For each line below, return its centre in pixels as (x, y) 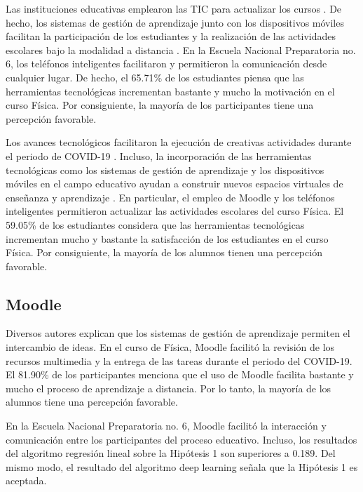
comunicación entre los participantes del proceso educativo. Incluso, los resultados (181, 439)
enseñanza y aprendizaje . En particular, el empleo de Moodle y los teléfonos (170, 197)
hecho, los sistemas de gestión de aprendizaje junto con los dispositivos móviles (175, 22)
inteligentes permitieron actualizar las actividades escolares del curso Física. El (175, 211)
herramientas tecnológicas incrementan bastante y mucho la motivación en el (170, 91)
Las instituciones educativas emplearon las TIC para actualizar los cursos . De (174, 8)
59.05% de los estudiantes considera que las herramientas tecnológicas (155, 224)
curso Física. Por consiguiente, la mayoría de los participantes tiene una (160, 105)
